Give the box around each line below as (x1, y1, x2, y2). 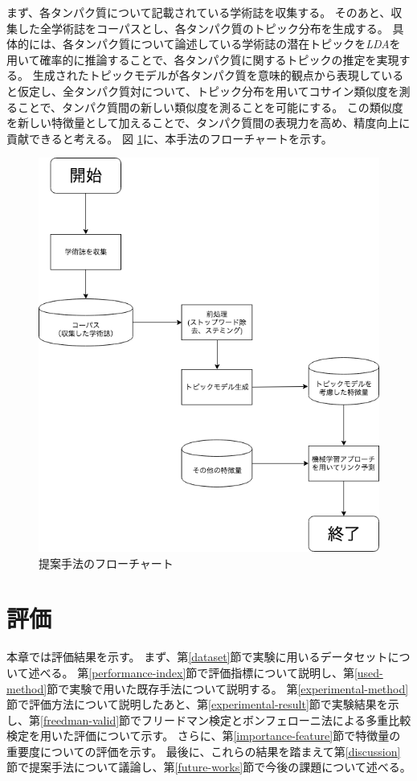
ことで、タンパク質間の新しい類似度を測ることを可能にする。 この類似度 (17, 98, 403, 115)
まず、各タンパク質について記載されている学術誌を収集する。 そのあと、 (6, 4, 391, 20)
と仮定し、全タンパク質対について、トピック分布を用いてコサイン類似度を (6, 82, 399, 99)
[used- (354, 664, 383, 680)
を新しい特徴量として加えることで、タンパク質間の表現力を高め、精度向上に (6, 114, 411, 131)
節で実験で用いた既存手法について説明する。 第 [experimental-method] (47, 680, 409, 697)
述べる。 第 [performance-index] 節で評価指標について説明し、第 (28, 664, 354, 680)
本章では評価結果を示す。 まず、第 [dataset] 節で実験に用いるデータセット (6, 648, 388, 665)
